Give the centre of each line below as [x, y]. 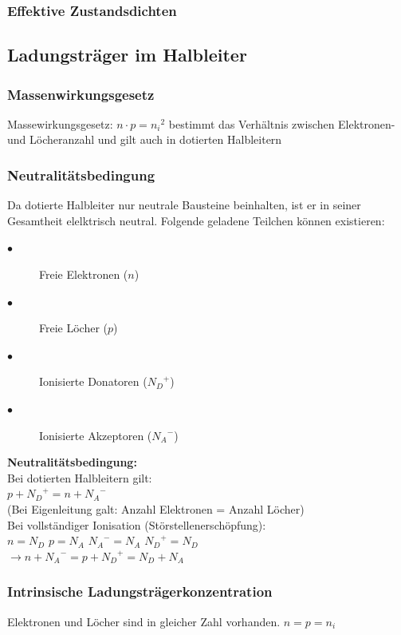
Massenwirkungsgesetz [81, 94]
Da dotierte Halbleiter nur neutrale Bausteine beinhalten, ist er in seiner [184, 205]
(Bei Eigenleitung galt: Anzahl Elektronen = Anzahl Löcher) [156, 508]
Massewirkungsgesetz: [60, 123]
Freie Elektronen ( [84, 274]
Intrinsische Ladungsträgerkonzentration [140, 591]
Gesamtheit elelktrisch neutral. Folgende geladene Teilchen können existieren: [196, 220]
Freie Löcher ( [74, 328]
